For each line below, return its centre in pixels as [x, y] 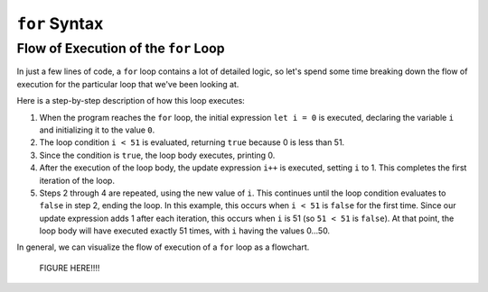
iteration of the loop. [77, 180]
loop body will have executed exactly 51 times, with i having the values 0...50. [184, 231]
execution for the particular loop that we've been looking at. [128, 84]
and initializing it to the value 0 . [97, 130]
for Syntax [60, 23]
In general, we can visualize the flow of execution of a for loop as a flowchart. [163, 247]
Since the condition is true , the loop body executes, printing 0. [157, 155]
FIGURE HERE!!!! [70, 268]
